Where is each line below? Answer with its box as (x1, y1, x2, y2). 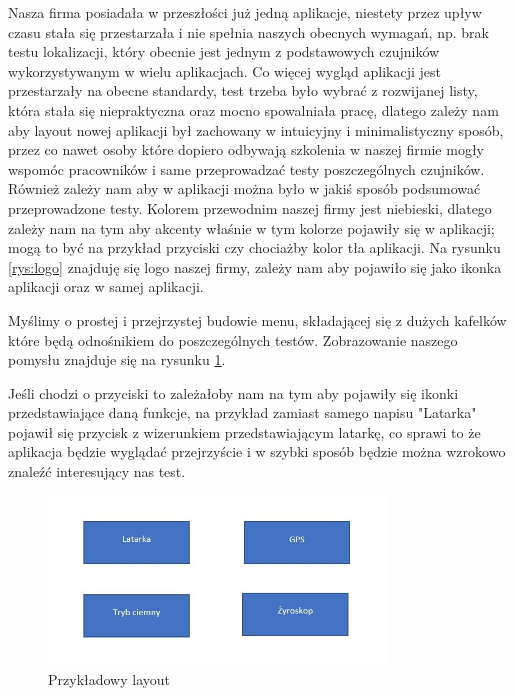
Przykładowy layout (48, 668, 171, 689)
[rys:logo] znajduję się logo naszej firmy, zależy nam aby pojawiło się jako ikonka (8, 256, 502, 277)
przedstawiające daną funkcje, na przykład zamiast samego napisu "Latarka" (8, 402, 477, 423)
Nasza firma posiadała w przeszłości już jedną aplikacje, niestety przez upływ (8, 2, 482, 22)
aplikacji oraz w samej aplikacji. (8, 276, 204, 297)
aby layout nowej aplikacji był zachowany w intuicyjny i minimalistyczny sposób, (8, 119, 504, 140)
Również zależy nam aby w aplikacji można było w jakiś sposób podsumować (8, 178, 481, 199)
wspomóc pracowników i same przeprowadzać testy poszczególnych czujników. (8, 158, 485, 179)
